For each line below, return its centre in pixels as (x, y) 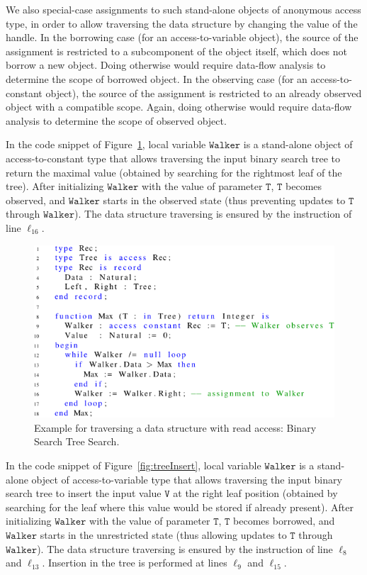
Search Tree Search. (77, 441)
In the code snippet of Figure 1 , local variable (106, 144)
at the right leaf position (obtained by (255, 493)
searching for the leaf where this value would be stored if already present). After (180, 507)
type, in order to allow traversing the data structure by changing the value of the (182, 23)
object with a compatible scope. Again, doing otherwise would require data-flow (179, 107)
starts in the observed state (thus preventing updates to (224, 200)
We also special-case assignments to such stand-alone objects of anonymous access (183, 9)
